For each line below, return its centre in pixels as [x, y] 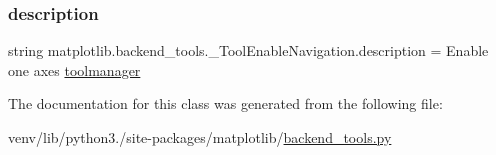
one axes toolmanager [74, 69]
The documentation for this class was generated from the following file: [225, 103]
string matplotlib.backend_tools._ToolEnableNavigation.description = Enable [248, 50]
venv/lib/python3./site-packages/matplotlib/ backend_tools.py [200, 137]
